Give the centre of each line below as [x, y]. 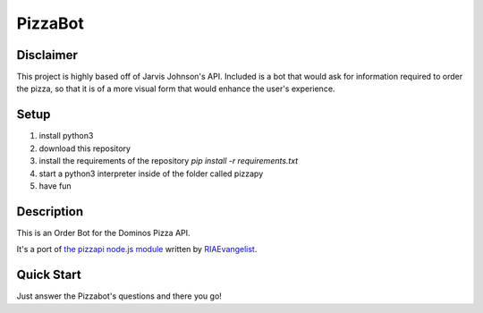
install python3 [66, 136]
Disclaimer [47, 55]
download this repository [85, 148]
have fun [55, 186]
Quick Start [49, 275]
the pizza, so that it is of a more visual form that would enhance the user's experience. [176, 89]
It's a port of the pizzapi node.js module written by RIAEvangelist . [137, 250]
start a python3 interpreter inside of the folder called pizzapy [151, 173]
